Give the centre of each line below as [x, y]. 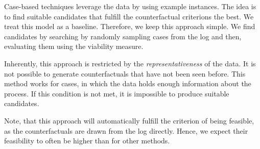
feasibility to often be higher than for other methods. [87, 141]
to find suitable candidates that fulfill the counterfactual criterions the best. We [129, 16]
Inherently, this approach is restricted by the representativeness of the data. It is [130, 63]
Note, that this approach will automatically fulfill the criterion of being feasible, [129, 120]
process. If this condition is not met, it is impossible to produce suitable [117, 93]
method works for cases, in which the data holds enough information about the [128, 83]
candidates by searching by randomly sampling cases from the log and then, [123, 36]
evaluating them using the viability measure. [74, 46]
